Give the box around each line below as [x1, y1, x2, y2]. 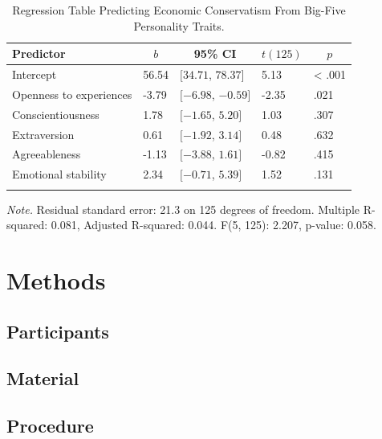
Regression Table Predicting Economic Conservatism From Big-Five [12, 2, 346, 18]
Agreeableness [12, 146, 81, 162]
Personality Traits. [133, 17, 225, 34]
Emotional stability [12, 166, 107, 183]
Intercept [12, 66, 57, 83]
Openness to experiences [12, 85, 132, 102]
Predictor [12, 45, 66, 62]
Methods [6, 263, 106, 296]
